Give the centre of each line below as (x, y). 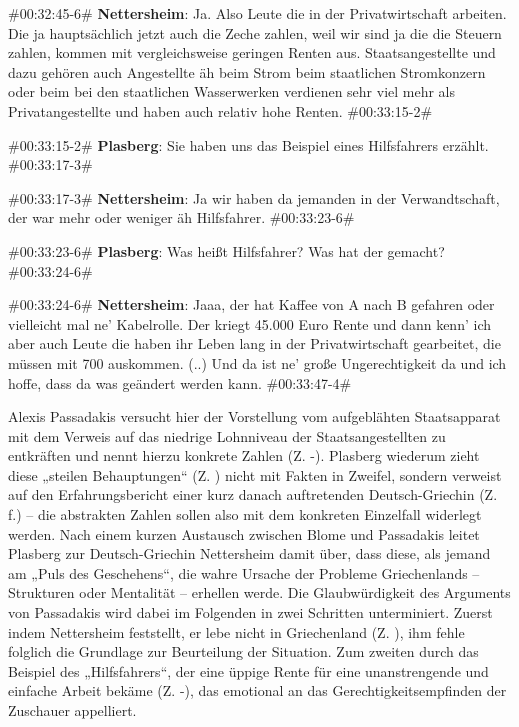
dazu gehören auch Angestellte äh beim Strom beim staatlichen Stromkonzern (247, 71)
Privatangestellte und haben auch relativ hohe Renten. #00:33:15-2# (220, 110)
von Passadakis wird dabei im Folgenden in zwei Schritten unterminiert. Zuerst (250, 612)
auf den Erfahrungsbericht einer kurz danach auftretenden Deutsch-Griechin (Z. (253, 494)
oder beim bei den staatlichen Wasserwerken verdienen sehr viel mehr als (232, 91)
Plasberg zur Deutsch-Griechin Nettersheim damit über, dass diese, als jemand (249, 553)
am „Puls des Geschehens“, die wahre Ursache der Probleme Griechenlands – (244, 572)
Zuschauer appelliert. (72, 710)
